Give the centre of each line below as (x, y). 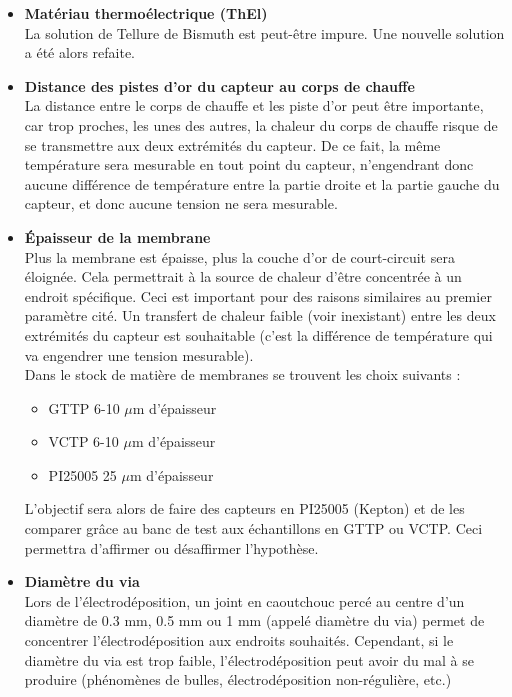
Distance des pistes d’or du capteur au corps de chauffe (219, 85)
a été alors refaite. (79, 52)
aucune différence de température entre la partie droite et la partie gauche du (262, 183)
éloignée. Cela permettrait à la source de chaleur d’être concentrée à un (243, 276)
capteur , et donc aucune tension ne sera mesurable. (181, 203)
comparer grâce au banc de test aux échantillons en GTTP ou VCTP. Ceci (253, 528)
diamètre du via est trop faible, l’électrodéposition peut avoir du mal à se (249, 659)
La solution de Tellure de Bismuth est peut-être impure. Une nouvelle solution (264, 32)
